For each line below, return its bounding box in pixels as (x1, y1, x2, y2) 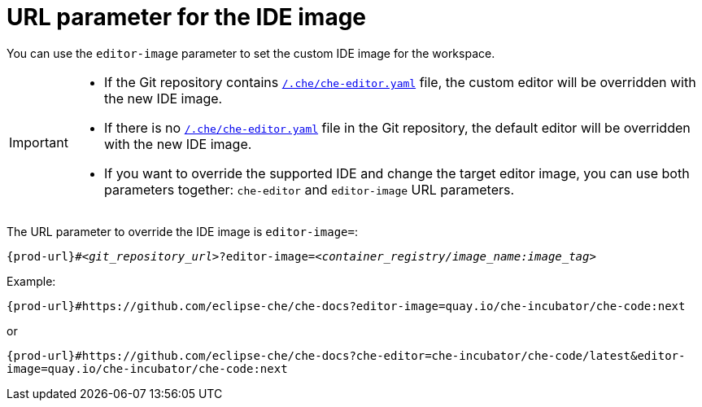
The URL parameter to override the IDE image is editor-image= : (7, 224, 358, 239)
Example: (7, 274, 56, 288)
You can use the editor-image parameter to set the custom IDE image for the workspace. (7, 46, 495, 60)
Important (9, 133, 68, 151)
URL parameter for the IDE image (7, 3, 367, 31)
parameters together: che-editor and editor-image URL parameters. (103, 181, 515, 198)
